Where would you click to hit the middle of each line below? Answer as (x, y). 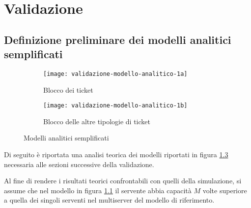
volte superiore (225, 190)
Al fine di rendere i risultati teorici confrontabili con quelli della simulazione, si (123, 181)
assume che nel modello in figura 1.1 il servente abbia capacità (98, 190)
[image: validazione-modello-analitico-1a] (115, 74)
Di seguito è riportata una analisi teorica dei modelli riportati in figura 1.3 (116, 155)
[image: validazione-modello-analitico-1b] (115, 106)
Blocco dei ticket (68, 89)
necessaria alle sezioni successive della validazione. (79, 164)
